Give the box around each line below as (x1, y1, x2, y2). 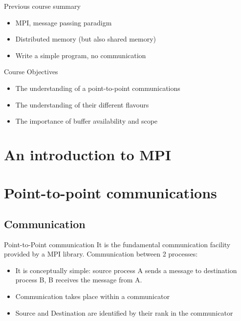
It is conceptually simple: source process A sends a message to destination (15, 265, 237, 275)
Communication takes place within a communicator (15, 291, 170, 301)
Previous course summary (4, 1, 81, 11)
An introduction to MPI (4, 144, 172, 164)
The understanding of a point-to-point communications (15, 83, 180, 93)
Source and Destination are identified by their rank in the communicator (15, 307, 233, 318)
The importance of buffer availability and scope (15, 116, 158, 126)
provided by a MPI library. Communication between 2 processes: (4, 249, 198, 259)
